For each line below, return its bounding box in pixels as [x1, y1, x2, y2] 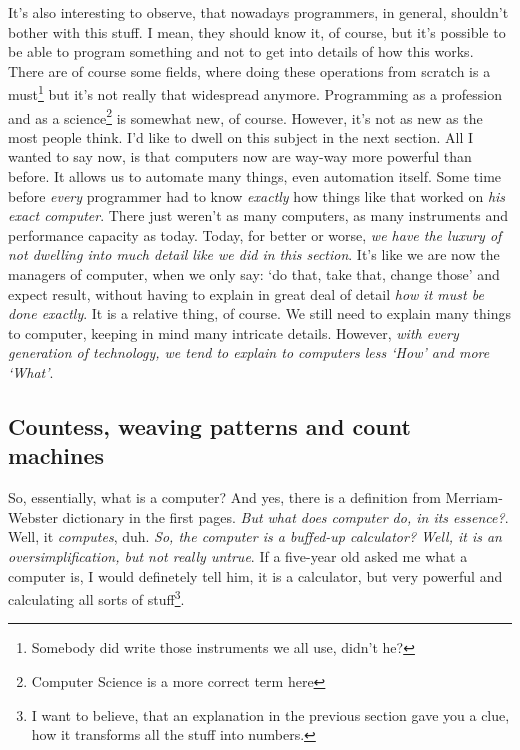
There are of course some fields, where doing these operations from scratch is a [8, 60, 491, 81]
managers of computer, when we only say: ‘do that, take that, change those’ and [8, 264, 500, 285]
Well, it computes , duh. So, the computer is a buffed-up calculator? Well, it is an [8, 526, 502, 547]
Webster [8, 506, 58, 527]
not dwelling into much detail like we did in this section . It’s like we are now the [8, 244, 500, 265]
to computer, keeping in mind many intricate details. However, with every [8, 322, 459, 343]
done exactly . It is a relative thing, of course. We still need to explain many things [8, 303, 511, 324]
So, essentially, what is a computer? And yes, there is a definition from [8, 487, 441, 508]
